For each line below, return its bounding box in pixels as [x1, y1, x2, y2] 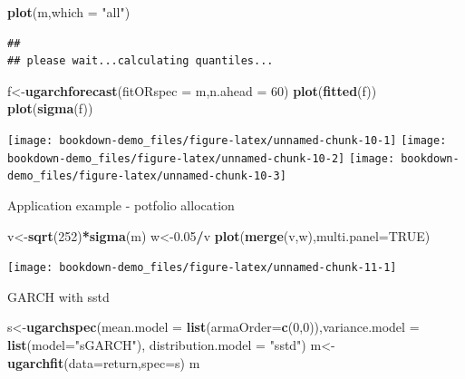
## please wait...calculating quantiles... [7, 54, 274, 68]
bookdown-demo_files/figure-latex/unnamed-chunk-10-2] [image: [7, 151, 395, 165]
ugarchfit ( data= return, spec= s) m [7, 353, 200, 372]
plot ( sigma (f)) [7, 99, 93, 118]
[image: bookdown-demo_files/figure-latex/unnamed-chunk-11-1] [7, 261, 397, 275]
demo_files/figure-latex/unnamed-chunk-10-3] [7, 170, 286, 183]
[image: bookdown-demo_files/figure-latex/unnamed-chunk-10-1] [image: [7, 133, 447, 147]
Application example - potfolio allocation [7, 195, 235, 214]
